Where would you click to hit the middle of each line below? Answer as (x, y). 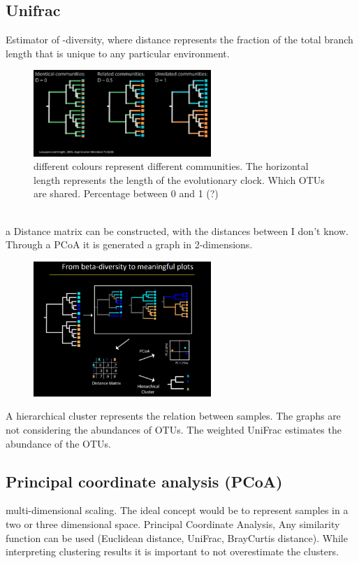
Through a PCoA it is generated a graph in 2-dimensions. (129, 244)
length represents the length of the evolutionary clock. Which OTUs (179, 179)
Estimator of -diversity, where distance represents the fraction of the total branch (179, 40)
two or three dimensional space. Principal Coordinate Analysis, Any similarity (173, 523)
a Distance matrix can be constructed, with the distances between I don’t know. (177, 230)
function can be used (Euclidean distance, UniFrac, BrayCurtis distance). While (177, 537)
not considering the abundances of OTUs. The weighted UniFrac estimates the (174, 429)
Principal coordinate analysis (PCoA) (144, 481)
